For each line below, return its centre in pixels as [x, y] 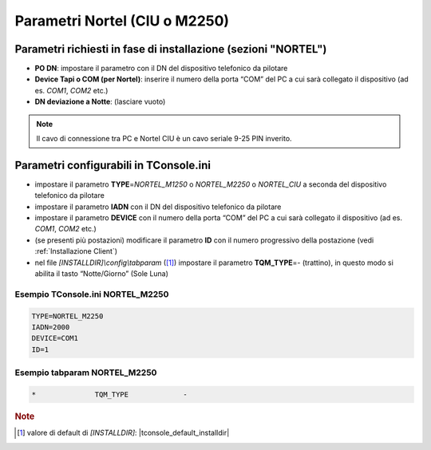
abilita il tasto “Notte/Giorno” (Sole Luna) [102, 274]
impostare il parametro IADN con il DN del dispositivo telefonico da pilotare [158, 207]
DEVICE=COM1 [55, 338]
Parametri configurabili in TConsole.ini [113, 165]
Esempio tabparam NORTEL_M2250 [86, 373]
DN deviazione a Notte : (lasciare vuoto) [100, 102]
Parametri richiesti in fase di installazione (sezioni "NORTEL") [171, 49]
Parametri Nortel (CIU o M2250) [122, 21]
